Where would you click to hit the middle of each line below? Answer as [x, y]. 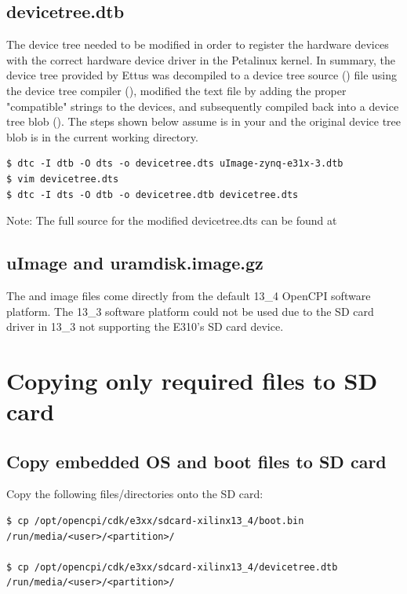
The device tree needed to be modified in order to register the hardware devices [198, 44]
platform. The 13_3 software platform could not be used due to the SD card [190, 311]
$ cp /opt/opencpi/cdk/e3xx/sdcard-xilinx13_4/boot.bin [155, 521]
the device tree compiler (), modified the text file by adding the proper [176, 90]
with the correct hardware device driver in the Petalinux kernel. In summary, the [201, 59]
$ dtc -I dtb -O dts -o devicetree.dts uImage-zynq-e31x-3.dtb [175, 164]
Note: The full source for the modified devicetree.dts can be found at [172, 220]
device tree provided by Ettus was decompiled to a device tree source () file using [202, 75]
